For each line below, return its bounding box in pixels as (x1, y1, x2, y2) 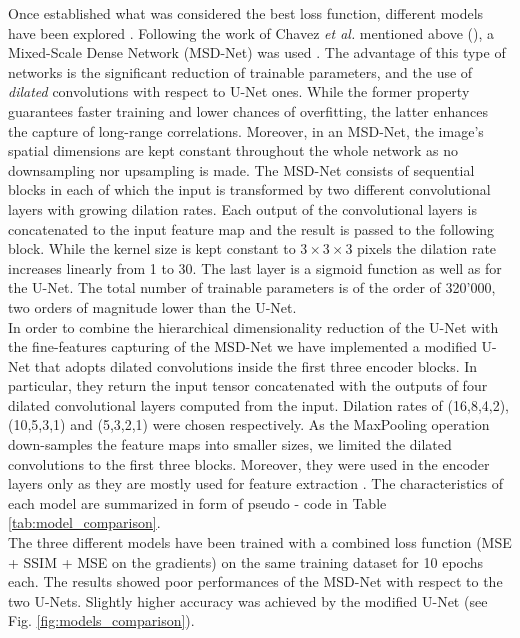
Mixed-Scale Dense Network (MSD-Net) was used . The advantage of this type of (8, 42, 506, 63)
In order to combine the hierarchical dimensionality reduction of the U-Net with (8, 316, 499, 337)
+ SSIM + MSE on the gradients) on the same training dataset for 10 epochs (8, 551, 484, 572)
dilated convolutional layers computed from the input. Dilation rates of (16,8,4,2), (8, 394, 510, 415)
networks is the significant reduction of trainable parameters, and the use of (8, 61, 473, 82)
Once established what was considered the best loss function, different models (8, 3, 484, 23)
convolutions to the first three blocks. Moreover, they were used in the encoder (8, 453, 490, 474)
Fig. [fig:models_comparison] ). (8, 610, 195, 631)
